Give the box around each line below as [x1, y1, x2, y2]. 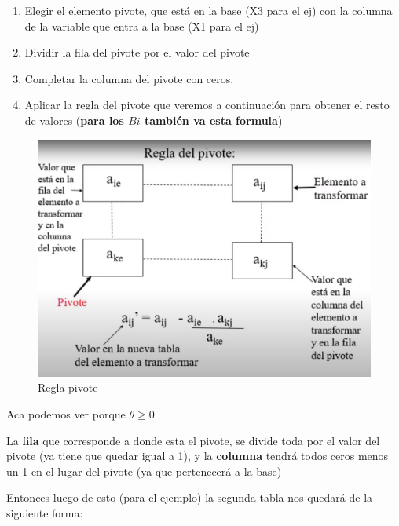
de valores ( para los [24, 111, 124, 128]
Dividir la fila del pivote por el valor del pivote [24, 44, 250, 60]
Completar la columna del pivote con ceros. [24, 70, 234, 86]
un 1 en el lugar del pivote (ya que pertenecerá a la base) [6, 462, 282, 479]
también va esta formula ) [144, 111, 283, 128]
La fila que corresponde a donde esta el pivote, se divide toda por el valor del [6, 432, 380, 448]
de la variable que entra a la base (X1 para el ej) [24, 17, 259, 34]
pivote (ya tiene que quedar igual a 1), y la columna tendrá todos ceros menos [6, 447, 389, 464]
